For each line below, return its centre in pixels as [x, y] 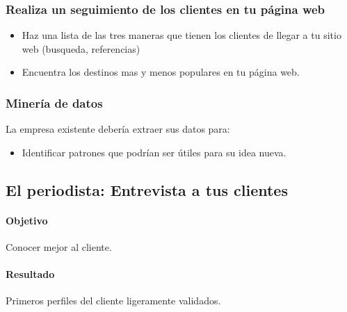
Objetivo [27, 220]
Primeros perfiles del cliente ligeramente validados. [113, 301]
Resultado [30, 274]
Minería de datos [54, 102]
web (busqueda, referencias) [81, 48]
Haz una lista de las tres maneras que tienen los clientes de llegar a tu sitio [181, 35]
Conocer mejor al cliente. [59, 246]
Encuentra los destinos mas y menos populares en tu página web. [161, 72]
